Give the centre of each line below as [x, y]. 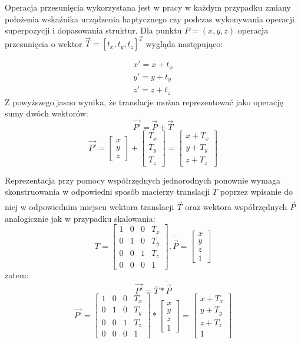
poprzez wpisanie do [257, 192]
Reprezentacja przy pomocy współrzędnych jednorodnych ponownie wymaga [143, 180]
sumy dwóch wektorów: [47, 113]
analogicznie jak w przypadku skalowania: [80, 218]
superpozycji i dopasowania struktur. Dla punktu [93, 30]
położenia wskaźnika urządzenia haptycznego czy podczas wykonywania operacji [150, 19]
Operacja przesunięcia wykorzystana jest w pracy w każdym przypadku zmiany [148, 7]
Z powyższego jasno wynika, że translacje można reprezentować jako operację [144, 101]
